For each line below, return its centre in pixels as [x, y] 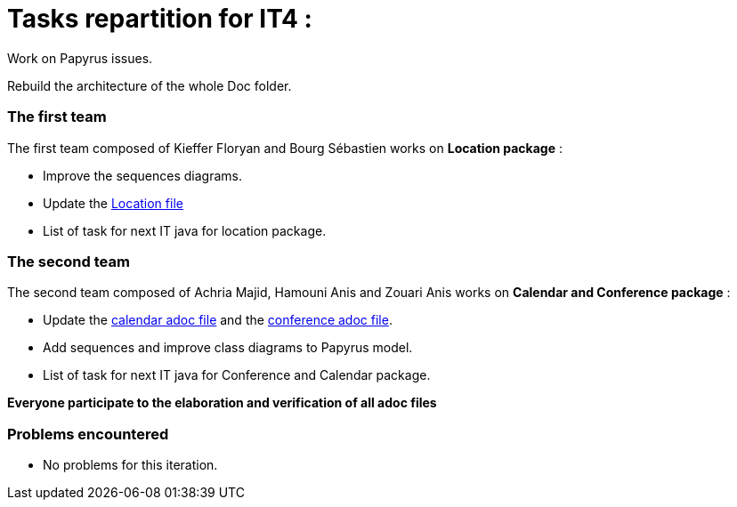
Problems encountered [88, 434]
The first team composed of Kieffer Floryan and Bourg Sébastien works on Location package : [285, 148]
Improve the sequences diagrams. [142, 175]
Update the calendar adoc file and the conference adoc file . [218, 320]
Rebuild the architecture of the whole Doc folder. [150, 85]
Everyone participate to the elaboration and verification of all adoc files [222, 403]
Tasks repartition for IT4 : [160, 19]
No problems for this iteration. [130, 465]
